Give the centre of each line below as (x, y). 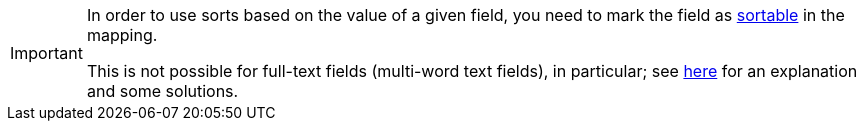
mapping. (122, 35)
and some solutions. (162, 91)
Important (46, 53)
